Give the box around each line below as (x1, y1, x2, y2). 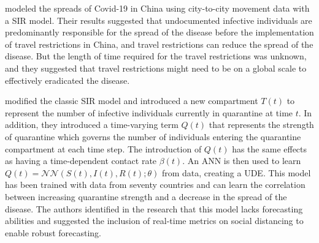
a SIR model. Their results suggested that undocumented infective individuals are (5, 13, 312, 26)
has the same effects (232, 142, 307, 155)
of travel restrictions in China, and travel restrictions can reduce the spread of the (5, 37, 313, 50)
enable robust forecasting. (5, 226, 101, 239)
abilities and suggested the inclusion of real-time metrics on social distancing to (5, 214, 304, 227)
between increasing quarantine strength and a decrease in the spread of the (5, 190, 287, 203)
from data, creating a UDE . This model (161, 166, 311, 179)
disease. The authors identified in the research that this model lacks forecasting (5, 202, 303, 215)
